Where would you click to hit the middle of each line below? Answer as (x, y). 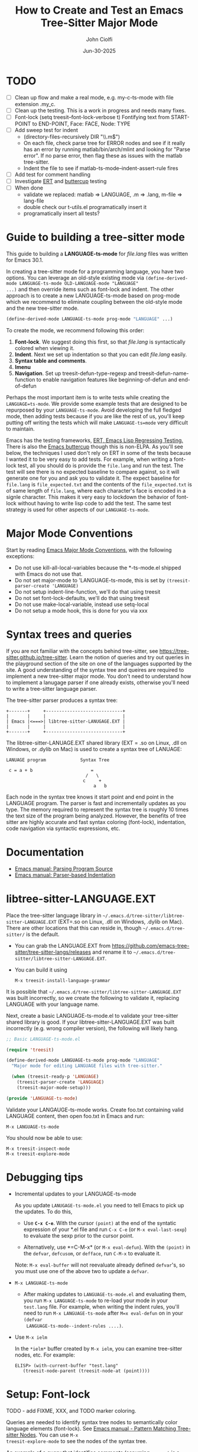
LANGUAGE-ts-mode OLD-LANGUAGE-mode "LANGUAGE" (79, 284)
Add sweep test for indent (46, 130)
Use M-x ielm (31, 1337)
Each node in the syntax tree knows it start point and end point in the (90, 797)
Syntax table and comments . (51, 360)
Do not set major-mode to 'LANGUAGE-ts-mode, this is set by (90, 580)
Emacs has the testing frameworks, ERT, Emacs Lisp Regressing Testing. (95, 440)
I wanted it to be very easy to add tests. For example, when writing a (89, 459)
